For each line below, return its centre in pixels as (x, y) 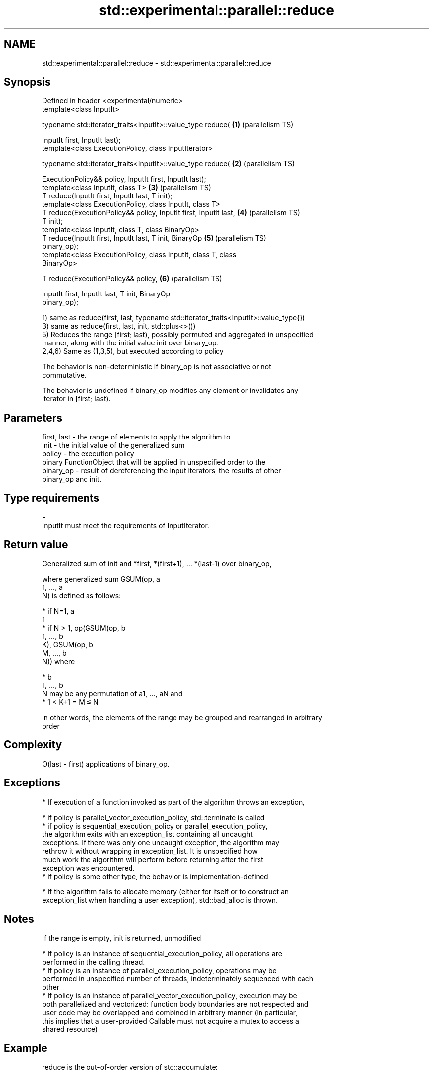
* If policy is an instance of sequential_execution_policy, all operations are (162, 953)
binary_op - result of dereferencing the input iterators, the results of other (162, 471)
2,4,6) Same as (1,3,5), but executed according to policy (133, 351)
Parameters (33, 418)
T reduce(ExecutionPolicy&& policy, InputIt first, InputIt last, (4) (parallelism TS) (171, 213)
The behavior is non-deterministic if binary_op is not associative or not (157, 367)
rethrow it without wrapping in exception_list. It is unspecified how (150, 851)
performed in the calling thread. (94, 962)
